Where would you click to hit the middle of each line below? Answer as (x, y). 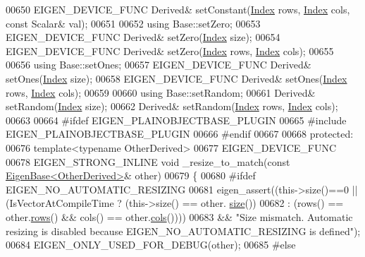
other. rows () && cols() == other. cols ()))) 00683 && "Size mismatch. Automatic (179, 216)
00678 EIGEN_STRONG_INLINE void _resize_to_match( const (148, 161)
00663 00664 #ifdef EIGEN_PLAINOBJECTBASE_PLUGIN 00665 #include (176, 120)
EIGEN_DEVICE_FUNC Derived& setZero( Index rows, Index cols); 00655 (170, 50)
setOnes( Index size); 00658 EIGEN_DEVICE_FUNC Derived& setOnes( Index (177, 78)
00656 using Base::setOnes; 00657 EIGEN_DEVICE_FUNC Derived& (159, 65)
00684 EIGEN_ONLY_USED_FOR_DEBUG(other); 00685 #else (151, 245)
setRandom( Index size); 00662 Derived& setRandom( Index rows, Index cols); (172, 106)
